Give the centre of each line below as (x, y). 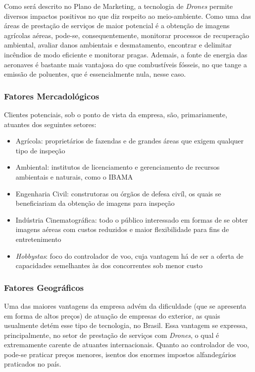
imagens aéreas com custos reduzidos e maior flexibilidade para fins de (122, 229)
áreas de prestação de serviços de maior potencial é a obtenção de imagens (117, 25)
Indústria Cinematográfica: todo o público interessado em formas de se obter (132, 219)
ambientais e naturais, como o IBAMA (74, 176)
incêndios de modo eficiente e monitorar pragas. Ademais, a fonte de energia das (126, 54)
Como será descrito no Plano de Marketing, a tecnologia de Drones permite (118, 6)
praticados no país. (33, 364)
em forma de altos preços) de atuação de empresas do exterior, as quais (112, 315)
